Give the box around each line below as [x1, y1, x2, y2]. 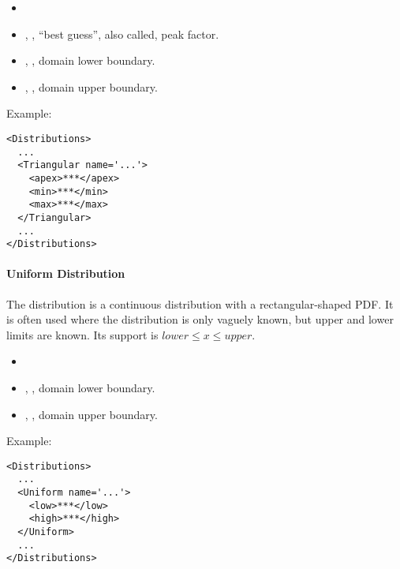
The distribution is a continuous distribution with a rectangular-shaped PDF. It [6, 295, 394, 312]
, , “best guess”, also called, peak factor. [24, 25, 219, 42]
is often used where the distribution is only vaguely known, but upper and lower [6, 311, 394, 328]
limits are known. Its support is [6, 326, 159, 343]
